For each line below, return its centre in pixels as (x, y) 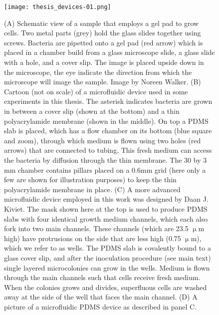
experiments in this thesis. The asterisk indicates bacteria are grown (108, 101)
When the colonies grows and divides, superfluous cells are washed (106, 287)
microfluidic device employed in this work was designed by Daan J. (106, 199)
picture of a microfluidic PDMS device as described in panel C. (101, 306)
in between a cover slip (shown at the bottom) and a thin (92, 111)
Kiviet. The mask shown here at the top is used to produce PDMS (106, 208)
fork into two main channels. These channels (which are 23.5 (96, 228)
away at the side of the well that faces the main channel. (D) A (101, 297)
